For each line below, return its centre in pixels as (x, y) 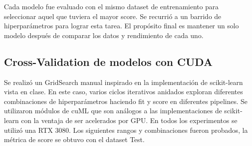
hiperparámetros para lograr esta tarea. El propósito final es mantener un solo (121, 26)
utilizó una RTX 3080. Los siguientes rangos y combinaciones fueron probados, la (126, 130)
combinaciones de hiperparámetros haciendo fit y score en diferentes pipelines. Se (126, 101)
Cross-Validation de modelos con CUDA (108, 61)
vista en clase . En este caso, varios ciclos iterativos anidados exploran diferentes (124, 92)
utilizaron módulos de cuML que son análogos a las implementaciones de (113, 111)
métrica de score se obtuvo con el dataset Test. (74, 139)
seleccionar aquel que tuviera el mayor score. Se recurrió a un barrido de (113, 16)
